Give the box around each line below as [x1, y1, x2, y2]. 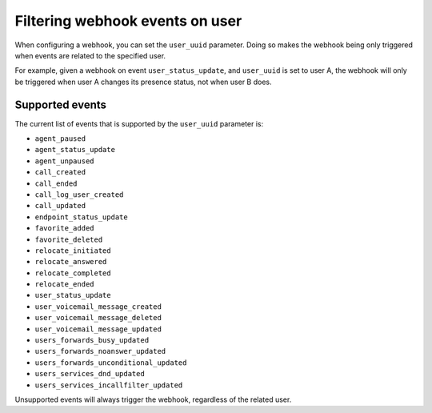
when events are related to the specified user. [14, 50, 166, 60]
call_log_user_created [34, 190, 124, 199]
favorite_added [34, 224, 95, 233]
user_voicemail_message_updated [34, 324, 162, 334]
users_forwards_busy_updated [34, 336, 150, 345]
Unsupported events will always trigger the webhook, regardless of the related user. [14, 395, 292, 404]
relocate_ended [34, 280, 95, 289]
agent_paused [34, 134, 86, 143]
